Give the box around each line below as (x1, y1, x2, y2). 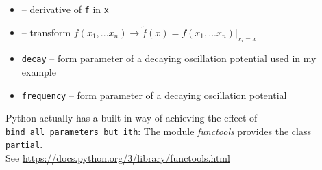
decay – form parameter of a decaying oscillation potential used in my (21, 51, 317, 66)
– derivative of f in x (21, 2, 109, 16)
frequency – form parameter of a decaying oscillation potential (21, 87, 287, 102)
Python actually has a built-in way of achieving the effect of (5, 111, 258, 125)
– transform (21, 25, 71, 39)
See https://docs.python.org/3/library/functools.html (5, 151, 230, 165)
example (21, 64, 56, 79)
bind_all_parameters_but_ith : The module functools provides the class (5, 124, 311, 138)
